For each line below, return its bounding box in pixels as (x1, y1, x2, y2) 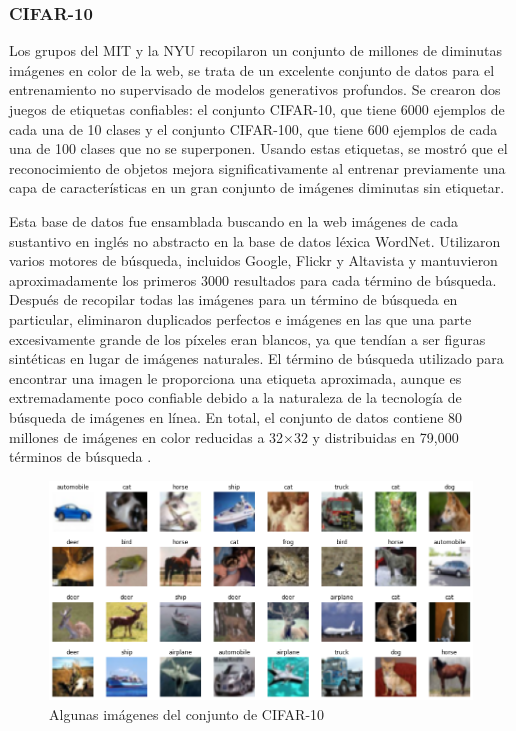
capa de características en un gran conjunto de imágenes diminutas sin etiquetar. (9, 177, 505, 198)
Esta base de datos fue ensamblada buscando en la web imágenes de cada (9, 210, 458, 231)
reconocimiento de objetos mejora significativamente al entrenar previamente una (9, 157, 506, 178)
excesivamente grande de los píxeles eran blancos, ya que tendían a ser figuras (9, 328, 486, 349)
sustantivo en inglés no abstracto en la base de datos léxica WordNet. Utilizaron (9, 230, 501, 251)
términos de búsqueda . (9, 446, 152, 467)
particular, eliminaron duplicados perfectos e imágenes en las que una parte (9, 308, 472, 329)
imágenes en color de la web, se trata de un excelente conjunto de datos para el (9, 59, 495, 80)
